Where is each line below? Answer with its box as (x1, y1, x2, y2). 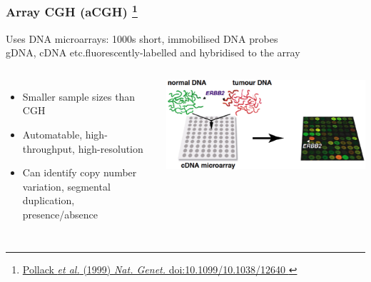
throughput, (22, 141, 75, 156)
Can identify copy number (22, 165, 137, 180)
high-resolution (78, 141, 143, 156)
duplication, (22, 193, 75, 208)
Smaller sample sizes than (22, 89, 136, 104)
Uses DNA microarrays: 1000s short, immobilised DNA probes (6, 31, 278, 46)
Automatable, (22, 127, 83, 142)
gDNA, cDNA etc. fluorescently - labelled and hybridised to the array (6, 45, 300, 60)
